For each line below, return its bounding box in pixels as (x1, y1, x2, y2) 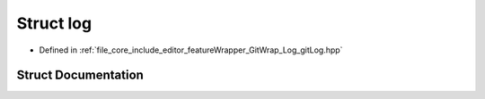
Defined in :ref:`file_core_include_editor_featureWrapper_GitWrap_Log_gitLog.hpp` (39, 45, 343, 55)
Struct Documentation (16, 68, 144, 83)
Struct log (16, 13, 93, 33)
